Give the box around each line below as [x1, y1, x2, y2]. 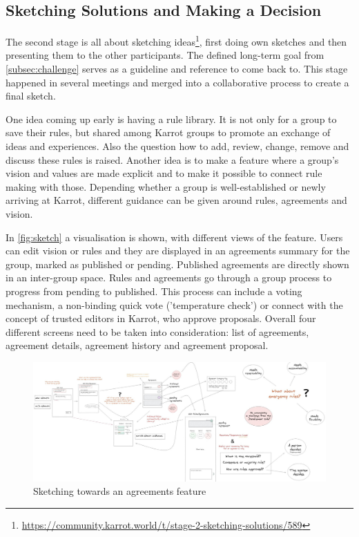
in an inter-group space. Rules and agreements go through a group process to [6, 270, 332, 285]
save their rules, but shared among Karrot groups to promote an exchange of [6, 125, 331, 140]
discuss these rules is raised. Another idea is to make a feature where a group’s [6, 152, 339, 167]
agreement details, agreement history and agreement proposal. [6, 338, 269, 352]
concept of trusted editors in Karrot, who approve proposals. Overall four [6, 311, 316, 326]
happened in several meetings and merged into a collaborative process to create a [6, 75, 349, 89]
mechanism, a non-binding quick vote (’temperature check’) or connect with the [6, 297, 343, 312]
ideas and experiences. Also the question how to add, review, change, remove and [6, 139, 349, 153]
